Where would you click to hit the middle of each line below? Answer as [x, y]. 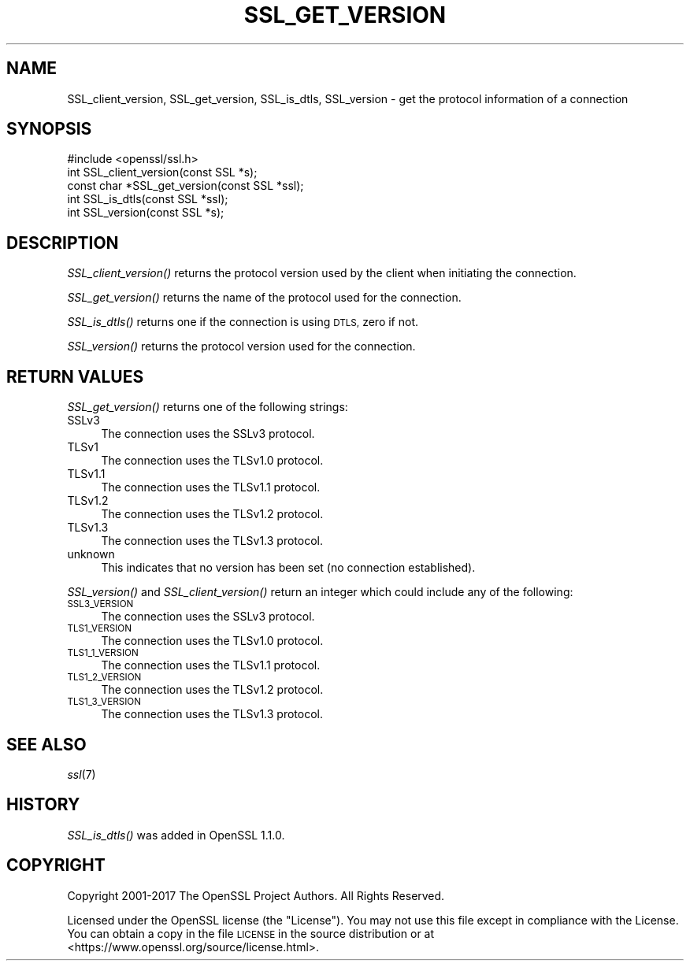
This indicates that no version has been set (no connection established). [288, 568]
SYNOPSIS [49, 129]
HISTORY [43, 805]
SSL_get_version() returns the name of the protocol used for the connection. [264, 298]
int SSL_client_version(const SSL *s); [162, 172]
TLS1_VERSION [99, 629]
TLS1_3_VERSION [104, 702]
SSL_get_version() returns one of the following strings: [208, 407]
